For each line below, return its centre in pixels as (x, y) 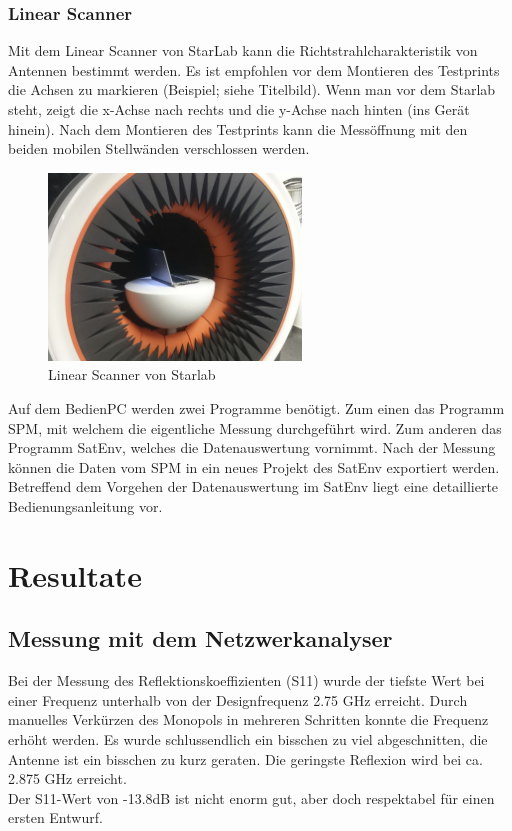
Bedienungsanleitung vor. (85, 505)
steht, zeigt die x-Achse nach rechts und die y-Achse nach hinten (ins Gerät (239, 109)
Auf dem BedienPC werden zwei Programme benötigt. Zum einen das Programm (256, 408)
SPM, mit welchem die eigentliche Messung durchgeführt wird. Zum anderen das (255, 427)
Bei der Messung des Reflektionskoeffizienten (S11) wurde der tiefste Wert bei (246, 680)
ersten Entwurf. (55, 817)
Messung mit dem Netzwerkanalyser (200, 638)
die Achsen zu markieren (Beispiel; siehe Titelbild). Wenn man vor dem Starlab (252, 89)
